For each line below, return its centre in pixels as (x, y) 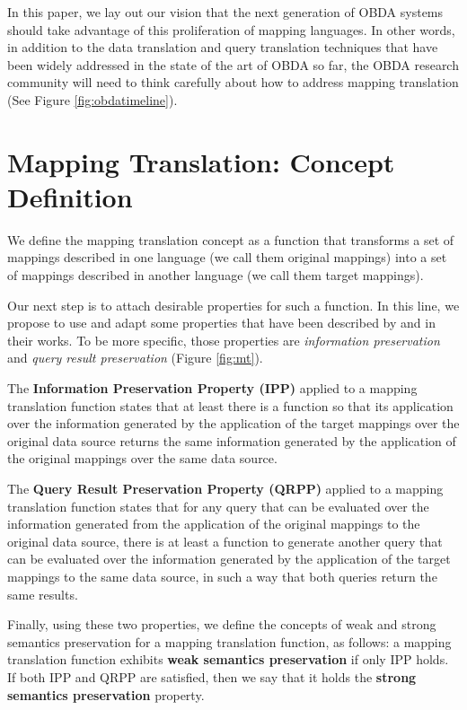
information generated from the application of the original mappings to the (214, 524)
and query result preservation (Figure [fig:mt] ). (135, 358)
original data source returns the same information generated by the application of (232, 440)
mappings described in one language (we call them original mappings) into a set (227, 257)
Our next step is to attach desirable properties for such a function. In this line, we (233, 305)
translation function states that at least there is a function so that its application (230, 405)
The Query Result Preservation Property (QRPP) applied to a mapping (225, 488)
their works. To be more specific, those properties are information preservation (224, 340)
